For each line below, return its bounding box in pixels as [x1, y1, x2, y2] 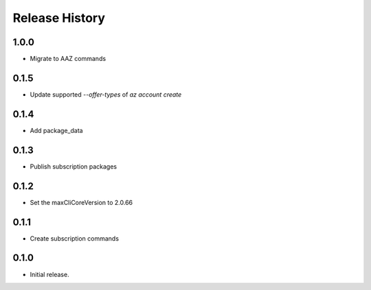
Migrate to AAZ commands [30, 55, 106, 63]
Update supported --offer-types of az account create [30, 90, 182, 99]
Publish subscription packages [30, 162, 117, 171]
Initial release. [30, 270, 69, 278]
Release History [12, 10, 106, 25]
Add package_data [30, 126, 83, 134]
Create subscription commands [30, 234, 120, 243]
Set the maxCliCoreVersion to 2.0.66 [30, 198, 133, 206]
